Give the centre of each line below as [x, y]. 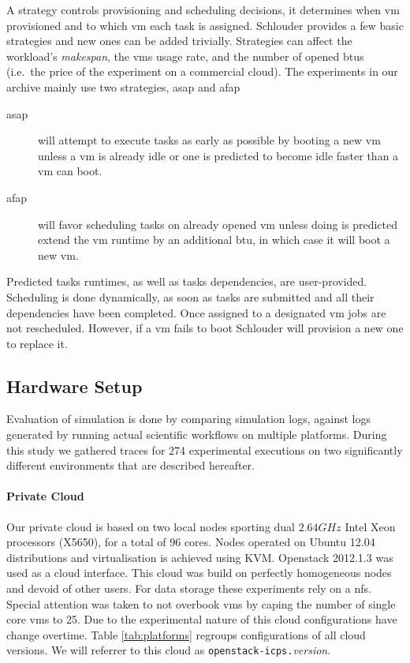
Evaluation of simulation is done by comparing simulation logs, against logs [188, 419]
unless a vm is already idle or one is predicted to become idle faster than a [218, 155]
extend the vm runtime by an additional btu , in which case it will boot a [214, 240]
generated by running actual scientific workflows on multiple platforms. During [197, 435]
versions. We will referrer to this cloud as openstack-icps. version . [169, 650]
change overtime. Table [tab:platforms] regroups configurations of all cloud [186, 634]
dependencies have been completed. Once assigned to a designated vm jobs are [196, 312]
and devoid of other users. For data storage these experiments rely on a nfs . [189, 588]
